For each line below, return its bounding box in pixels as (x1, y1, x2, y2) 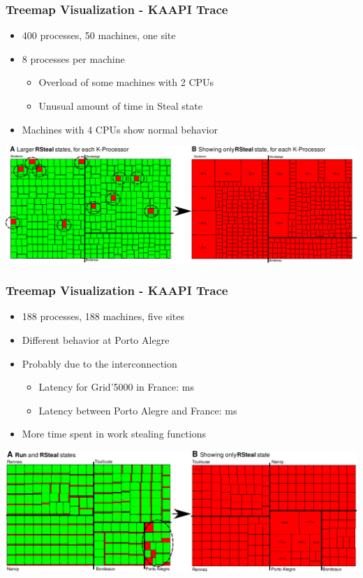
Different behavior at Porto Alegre (22, 332, 170, 347)
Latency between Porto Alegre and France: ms (38, 403, 237, 417)
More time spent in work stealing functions (22, 426, 206, 441)
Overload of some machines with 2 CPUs (38, 75, 214, 89)
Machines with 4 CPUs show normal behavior (22, 122, 218, 136)
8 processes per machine (22, 51, 125, 66)
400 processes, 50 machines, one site (22, 28, 176, 43)
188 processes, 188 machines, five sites (22, 309, 185, 324)
